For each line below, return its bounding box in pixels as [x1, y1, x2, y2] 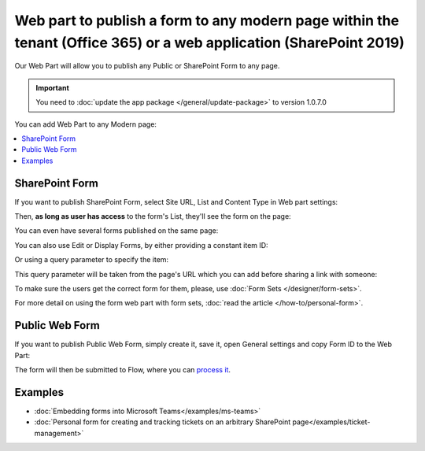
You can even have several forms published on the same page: [14, 226, 219, 235]
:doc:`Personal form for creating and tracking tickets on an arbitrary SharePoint [34, 417, 291, 427]
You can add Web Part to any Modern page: [14, 119, 157, 129]
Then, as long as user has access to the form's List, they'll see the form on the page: [14, 211, 291, 220]
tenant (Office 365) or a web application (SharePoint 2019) [14, 34, 405, 51]
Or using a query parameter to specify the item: [14, 255, 169, 264]
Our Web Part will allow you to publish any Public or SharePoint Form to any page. [14, 61, 280, 71]
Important [35, 83, 70, 92]
